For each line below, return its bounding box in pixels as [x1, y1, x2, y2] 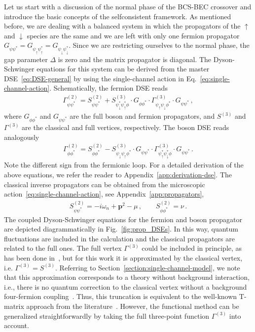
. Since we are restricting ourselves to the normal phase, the [69, 40, 250, 50]
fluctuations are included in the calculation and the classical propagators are [4, 233, 235, 243]
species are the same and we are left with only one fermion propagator [27, 30, 240, 40]
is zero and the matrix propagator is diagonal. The [58, 54, 212, 64]
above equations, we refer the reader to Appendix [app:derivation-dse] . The [4, 169, 232, 180]
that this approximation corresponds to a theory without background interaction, [4, 272, 250, 282]
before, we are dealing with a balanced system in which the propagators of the [4, 21, 241, 31]
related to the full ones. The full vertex [4, 243, 122, 253]
